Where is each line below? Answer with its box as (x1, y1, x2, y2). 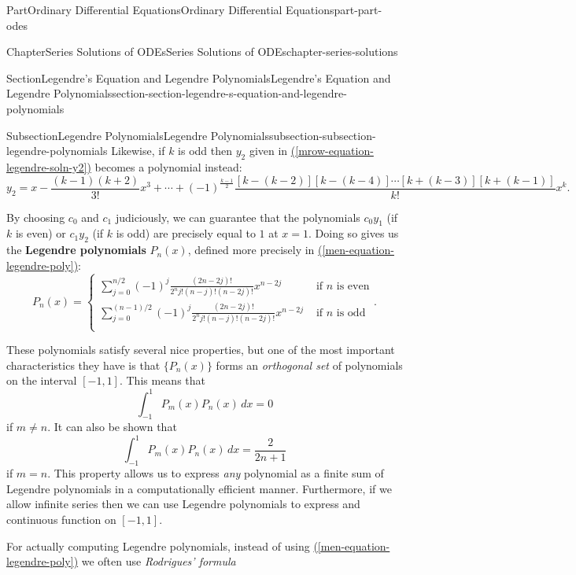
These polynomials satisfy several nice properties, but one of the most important (6, 341, 395, 358)
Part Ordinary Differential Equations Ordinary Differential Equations (6, 2, 334, 17)
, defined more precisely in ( (187, 241, 323, 258)
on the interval (6, 372, 77, 389)
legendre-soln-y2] (6, 158, 87, 175)
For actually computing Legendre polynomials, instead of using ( (6, 537, 318, 554)
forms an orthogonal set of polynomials (216, 356, 403, 373)
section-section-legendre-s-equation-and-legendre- (112, 85, 347, 101)
